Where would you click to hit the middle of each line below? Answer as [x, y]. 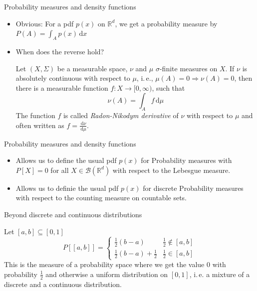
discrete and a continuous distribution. [63, 284]
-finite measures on [188, 68]
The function [35, 115]
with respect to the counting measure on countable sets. [101, 198]
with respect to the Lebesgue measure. [171, 170]
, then [243, 78]
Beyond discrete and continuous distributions [73, 214]
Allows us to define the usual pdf [66, 160]
